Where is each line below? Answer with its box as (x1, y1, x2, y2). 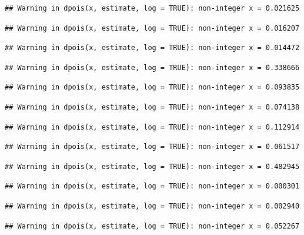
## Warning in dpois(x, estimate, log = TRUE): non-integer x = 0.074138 (5, 102, 300, 111)
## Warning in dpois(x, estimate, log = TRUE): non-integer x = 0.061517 (5, 143, 300, 151)
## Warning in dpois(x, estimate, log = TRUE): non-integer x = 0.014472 (5, 44, 300, 52)
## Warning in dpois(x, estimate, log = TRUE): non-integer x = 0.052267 (5, 221, 300, 230)
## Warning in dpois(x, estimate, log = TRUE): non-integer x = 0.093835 (5, 83, 300, 92)
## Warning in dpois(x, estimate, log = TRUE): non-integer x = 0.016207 (5, 24, 300, 32)
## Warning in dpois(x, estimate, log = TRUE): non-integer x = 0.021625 (5, 4, 300, 12)
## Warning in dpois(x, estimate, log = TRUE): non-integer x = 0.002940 (5, 201, 300, 210)
